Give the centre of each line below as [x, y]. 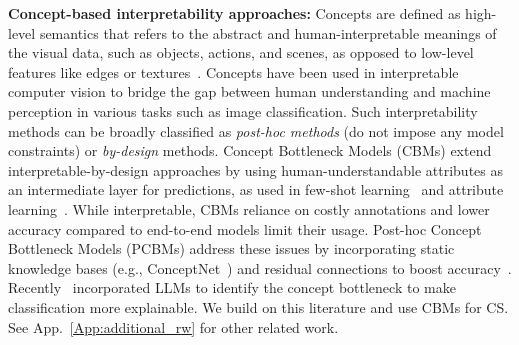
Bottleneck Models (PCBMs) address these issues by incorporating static [231, 248]
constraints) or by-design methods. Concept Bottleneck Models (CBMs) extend [250, 150]
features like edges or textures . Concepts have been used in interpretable [233, 71]
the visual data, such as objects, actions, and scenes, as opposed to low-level [241, 52]
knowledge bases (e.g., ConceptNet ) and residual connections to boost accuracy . [260, 267]
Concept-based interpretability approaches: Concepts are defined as [234, 13]
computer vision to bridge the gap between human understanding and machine [249, 91]
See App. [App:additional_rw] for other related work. [173, 326]
